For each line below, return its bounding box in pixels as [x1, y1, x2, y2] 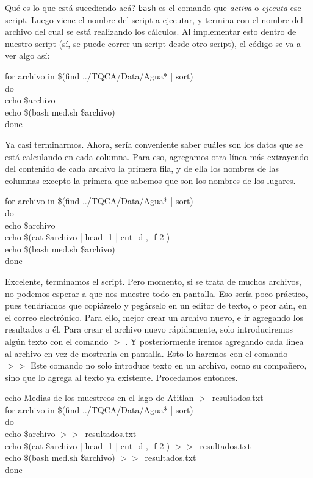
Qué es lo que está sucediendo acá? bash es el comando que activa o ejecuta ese [5, 1, 301, 13]
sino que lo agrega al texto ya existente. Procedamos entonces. [5, 370, 238, 383]
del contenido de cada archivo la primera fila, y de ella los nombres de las [5, 162, 279, 175]
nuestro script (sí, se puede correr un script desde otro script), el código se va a [5, 37, 301, 50]
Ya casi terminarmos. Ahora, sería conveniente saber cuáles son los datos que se [5, 138, 303, 150]
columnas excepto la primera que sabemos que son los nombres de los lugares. [5, 174, 296, 186]
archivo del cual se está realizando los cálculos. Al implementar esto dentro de [5, 25, 297, 38]
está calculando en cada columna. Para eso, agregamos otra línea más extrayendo [5, 150, 309, 163]
